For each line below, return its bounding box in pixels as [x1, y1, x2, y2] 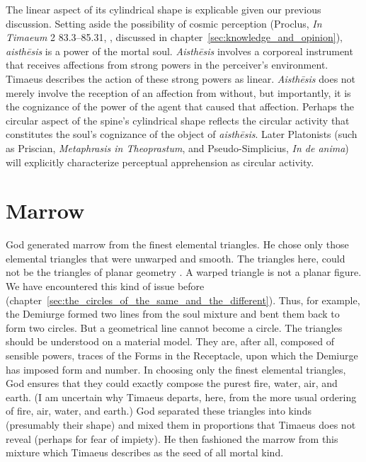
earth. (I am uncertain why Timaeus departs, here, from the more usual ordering [6, 389, 357, 404]
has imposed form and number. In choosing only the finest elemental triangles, [6, 362, 346, 376]
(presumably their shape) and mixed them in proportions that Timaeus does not [6, 417, 356, 432]
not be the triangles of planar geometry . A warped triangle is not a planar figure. [6, 265, 362, 279]
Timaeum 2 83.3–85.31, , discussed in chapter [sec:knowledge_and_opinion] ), [6, 30, 343, 45]
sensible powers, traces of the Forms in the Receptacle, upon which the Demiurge [6, 348, 358, 362]
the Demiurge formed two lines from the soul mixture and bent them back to [6, 306, 340, 321]
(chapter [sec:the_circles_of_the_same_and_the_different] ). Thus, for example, [6, 292, 360, 307]
